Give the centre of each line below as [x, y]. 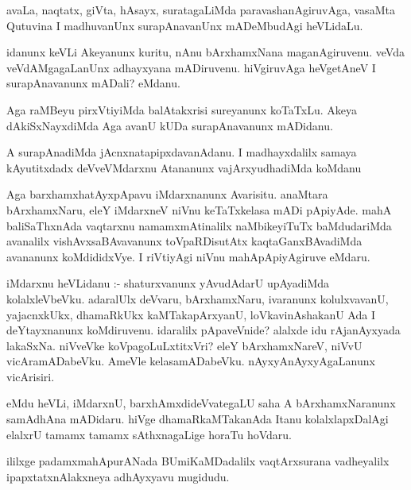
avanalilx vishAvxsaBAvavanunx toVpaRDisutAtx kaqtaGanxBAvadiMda [184, 241]
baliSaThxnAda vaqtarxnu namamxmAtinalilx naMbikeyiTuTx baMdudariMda [199, 225]
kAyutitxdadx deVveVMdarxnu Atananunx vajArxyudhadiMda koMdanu [184, 167]
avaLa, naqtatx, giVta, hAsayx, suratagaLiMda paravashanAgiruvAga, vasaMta [201, 10]
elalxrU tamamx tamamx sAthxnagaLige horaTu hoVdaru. [149, 434]
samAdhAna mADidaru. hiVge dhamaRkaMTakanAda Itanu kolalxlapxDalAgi [198, 419]
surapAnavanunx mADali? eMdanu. [93, 83]
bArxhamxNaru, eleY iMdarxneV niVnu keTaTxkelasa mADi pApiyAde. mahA [199, 209]
